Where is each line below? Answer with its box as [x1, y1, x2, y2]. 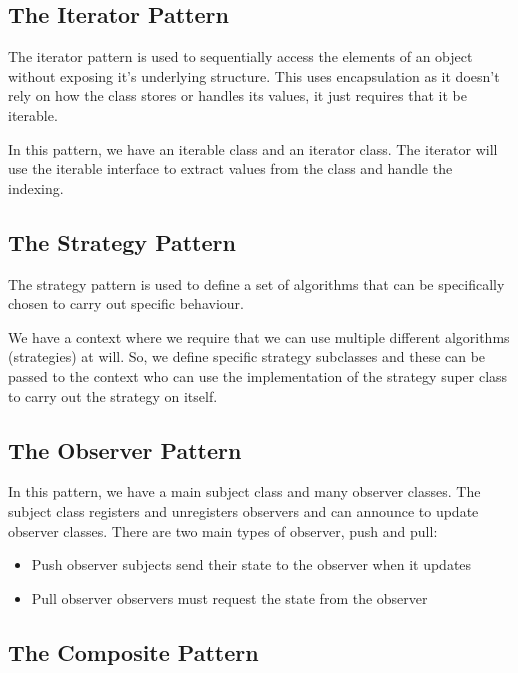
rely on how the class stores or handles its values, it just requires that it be [8, 85, 467, 106]
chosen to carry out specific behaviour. [8, 293, 244, 314]
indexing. [8, 177, 64, 198]
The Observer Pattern [8, 434, 242, 465]
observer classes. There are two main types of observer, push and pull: [8, 520, 438, 541]
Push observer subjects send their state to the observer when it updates [31, 554, 472, 575]
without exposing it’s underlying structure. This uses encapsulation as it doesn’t [8, 65, 500, 86]
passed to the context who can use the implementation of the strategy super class [8, 365, 508, 386]
